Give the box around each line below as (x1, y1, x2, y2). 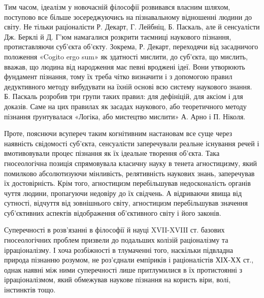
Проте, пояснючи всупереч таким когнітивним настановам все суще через (4, 128, 233, 139)
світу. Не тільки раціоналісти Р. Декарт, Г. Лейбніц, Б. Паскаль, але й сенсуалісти (4, 21, 260, 32)
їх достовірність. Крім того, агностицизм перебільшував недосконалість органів (4, 178, 251, 188)
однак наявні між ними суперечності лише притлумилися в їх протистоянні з (4, 264, 243, 275)
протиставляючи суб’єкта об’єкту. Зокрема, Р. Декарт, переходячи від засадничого (4, 41, 258, 52)
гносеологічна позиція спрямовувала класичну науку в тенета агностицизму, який (4, 157, 257, 168)
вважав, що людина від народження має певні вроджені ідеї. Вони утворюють (4, 61, 245, 72)
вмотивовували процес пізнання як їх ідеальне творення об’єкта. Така (4, 148, 220, 158)
